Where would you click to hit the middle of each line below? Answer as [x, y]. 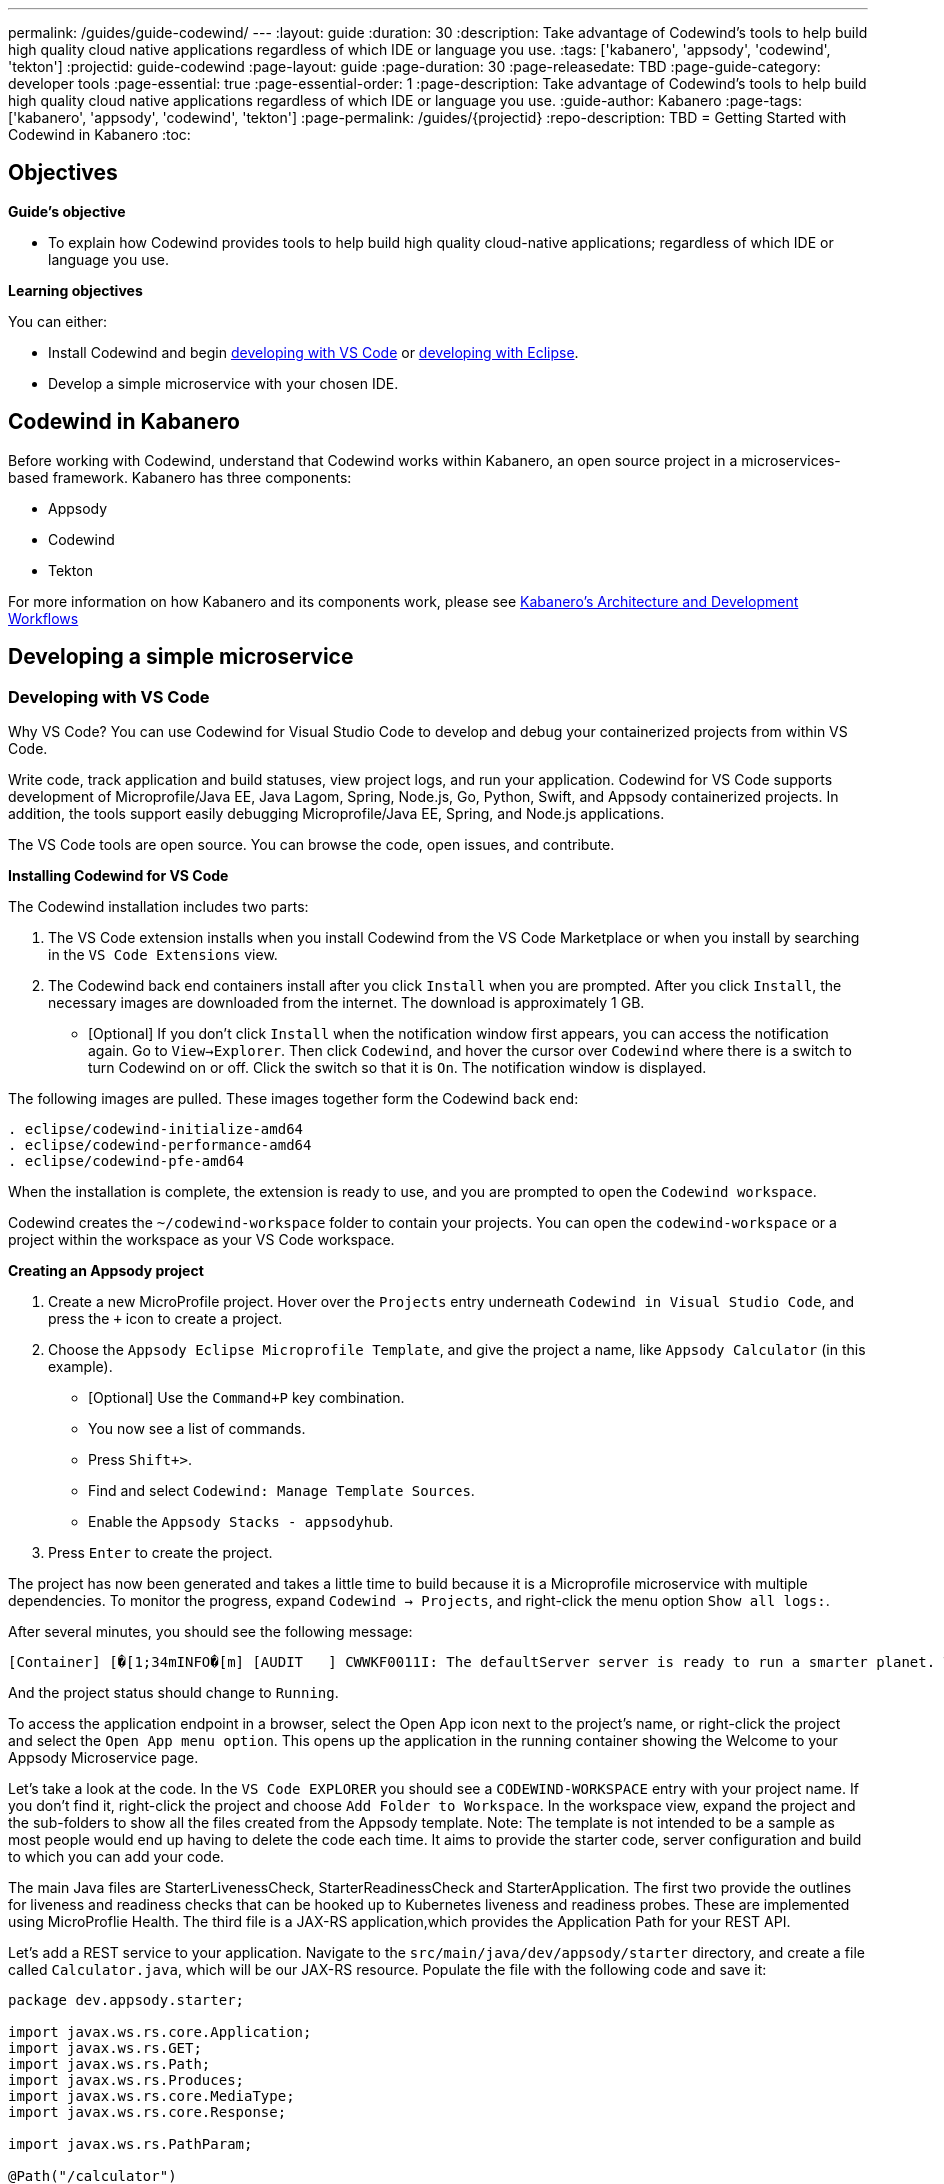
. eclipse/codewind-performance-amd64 [160, 1144]
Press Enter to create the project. [160, 1552]
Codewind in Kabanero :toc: [99, 134]
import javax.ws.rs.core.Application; [160, 2031]
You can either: [58, 321]
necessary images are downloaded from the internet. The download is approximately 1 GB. [346, 1002]
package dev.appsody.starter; [126, 1999]
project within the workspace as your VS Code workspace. [201, 1239]
